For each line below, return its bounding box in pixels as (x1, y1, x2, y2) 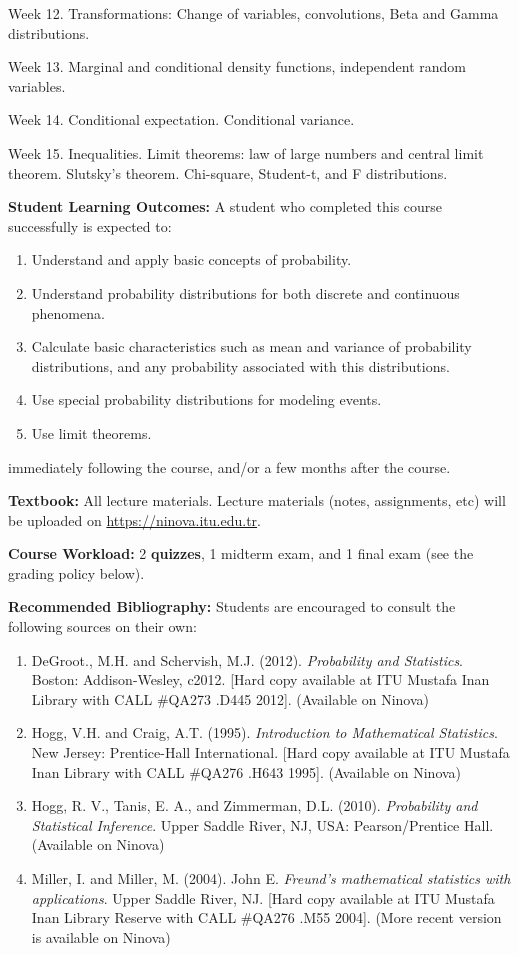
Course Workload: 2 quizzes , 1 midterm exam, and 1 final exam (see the (8, 543, 474, 564)
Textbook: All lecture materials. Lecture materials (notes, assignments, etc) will (8, 490, 506, 511)
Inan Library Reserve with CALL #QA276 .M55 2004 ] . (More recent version (31, 907, 502, 928)
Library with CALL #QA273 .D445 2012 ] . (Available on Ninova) (31, 688, 429, 709)
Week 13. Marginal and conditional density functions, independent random (8, 56, 467, 77)
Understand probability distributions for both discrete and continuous (31, 282, 460, 303)
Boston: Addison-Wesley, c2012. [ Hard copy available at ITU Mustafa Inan (31, 669, 490, 690)
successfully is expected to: (8, 215, 172, 236)
